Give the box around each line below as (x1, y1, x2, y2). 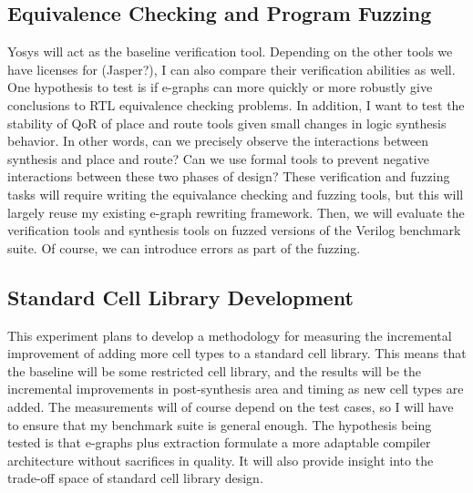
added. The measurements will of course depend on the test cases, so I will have (7, 396, 454, 416)
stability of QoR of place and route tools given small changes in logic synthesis (7, 113, 447, 132)
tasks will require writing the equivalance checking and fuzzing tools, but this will (7, 184, 464, 203)
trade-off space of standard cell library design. (7, 468, 263, 488)
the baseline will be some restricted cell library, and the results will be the (7, 361, 422, 380)
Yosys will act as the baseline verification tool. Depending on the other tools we (7, 42, 453, 61)
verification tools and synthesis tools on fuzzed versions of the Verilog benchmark (7, 221, 461, 240)
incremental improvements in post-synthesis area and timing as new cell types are (7, 379, 464, 398)
